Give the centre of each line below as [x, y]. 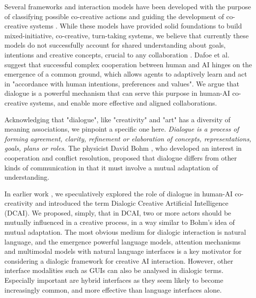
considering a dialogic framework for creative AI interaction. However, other [119, 260]
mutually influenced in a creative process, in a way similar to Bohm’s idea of [120, 222]
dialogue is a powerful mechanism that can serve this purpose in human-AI [117, 93]
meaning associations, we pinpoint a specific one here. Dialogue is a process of [122, 129]
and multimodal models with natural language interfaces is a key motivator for [123, 251]
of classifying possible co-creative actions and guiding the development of [114, 16]
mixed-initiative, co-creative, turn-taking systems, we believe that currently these [127, 35]
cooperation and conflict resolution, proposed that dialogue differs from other [121, 157]
